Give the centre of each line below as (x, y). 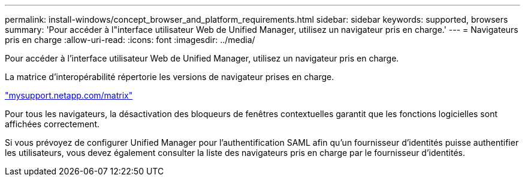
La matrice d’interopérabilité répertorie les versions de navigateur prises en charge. (170, 77)
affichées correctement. (52, 124)
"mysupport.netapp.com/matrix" (69, 95)
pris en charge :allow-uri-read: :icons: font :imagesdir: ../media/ (130, 40)
